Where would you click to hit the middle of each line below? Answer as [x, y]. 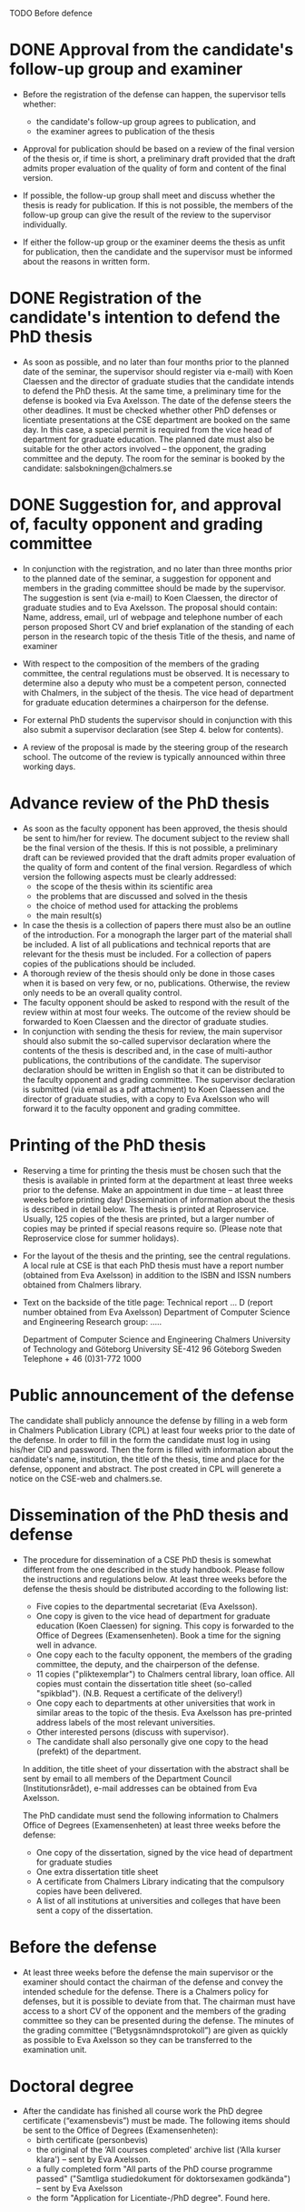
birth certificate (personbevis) [92, 2140]
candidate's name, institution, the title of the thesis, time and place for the [147, 1459]
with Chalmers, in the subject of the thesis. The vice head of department [158, 692]
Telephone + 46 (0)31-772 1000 [82, 1358]
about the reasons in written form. [86, 261]
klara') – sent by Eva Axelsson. [93, 2159]
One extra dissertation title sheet [97, 1871]
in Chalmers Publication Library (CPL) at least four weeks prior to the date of [152, 1430]
